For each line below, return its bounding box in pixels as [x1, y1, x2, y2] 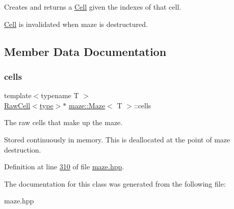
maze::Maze [68, 100, 106, 110]
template [4, 90, 32, 101]
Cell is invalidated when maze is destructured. [4, 18, 148, 29]
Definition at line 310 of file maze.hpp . [4, 161, 124, 172]
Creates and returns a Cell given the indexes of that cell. [4, 2, 181, 12]
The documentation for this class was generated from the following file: [4, 178, 226, 189]
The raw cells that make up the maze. [4, 117, 123, 128]
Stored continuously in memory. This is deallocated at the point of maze [4, 134, 230, 144]
